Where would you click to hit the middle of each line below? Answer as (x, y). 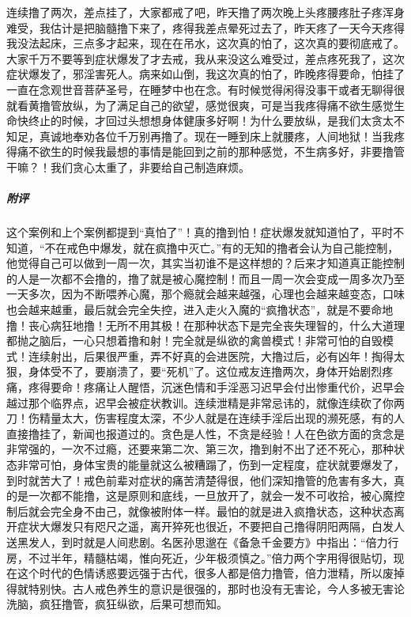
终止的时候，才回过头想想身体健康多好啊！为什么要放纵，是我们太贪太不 (216, 121)
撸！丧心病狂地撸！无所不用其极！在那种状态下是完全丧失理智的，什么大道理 (205, 325)
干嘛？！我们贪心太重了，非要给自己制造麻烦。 (128, 167)
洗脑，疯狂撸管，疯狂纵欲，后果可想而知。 (117, 604)
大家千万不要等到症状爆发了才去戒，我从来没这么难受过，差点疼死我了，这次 (205, 58)
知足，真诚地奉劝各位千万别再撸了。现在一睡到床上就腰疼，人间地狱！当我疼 (205, 136)
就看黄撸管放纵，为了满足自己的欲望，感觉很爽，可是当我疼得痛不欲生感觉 (200, 105)
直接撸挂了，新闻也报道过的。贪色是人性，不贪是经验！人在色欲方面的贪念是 (205, 433)
